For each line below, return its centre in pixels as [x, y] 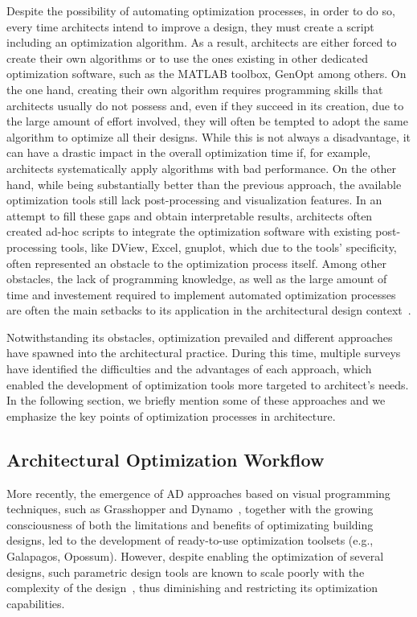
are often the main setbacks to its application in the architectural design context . [209, 310]
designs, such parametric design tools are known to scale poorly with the [186, 572]
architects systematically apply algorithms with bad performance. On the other [202, 168]
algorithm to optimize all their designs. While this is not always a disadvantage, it [208, 136]
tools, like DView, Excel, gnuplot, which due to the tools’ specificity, [229, 247]
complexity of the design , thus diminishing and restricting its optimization [192, 588]
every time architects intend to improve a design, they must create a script [190, 26]
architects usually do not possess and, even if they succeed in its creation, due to [205, 105]
